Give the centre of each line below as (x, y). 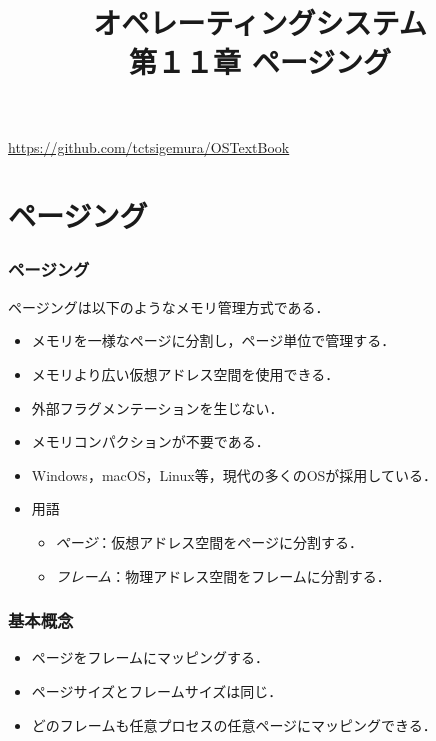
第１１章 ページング (260, 61)
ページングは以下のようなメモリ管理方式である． (169, 306)
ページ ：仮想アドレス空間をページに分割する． (209, 541)
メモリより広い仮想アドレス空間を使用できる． (185, 373)
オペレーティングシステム (260, 22)
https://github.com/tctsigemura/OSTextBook (149, 146)
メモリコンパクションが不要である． (150, 441)
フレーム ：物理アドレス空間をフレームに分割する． (223, 575)
